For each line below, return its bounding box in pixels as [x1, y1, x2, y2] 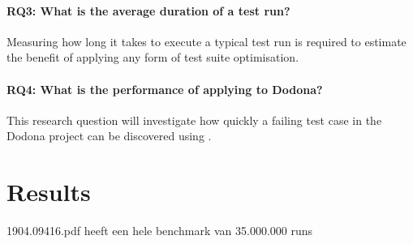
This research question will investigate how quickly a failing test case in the [6, 111, 382, 128]
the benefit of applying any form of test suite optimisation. [6, 49, 299, 66]
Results [6, 175, 91, 208]
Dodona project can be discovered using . [6, 127, 212, 144]
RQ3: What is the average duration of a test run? [6, 2, 290, 19]
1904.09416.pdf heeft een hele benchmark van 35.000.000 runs [6, 222, 313, 239]
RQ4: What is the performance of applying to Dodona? [6, 80, 323, 97]
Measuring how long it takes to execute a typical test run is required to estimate [6, 32, 407, 49]
